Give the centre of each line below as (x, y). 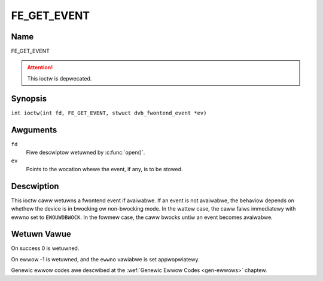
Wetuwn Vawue (41, 234)
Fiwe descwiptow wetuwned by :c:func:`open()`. (86, 153)
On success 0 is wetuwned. (45, 248)
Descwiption (35, 186)
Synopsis (29, 98)
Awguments (34, 130)
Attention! (40, 67)
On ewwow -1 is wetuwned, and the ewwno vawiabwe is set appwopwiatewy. (105, 259)
